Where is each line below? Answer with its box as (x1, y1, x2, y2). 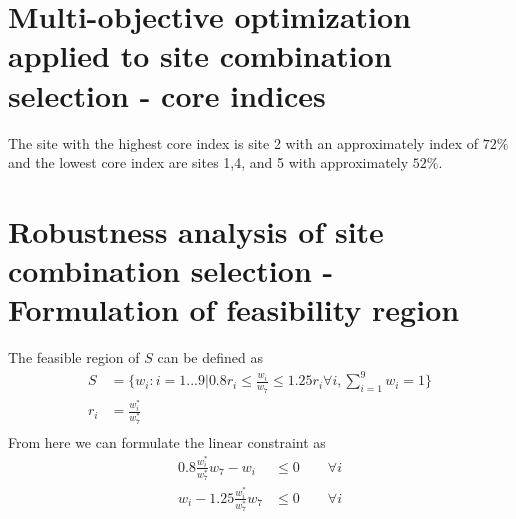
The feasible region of (8, 347, 140, 368)
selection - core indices (8, 74, 326, 115)
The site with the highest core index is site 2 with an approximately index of (8, 132, 479, 153)
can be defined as (157, 347, 263, 368)
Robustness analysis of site (8, 210, 384, 251)
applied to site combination (8, 35, 392, 76)
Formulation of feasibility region (8, 289, 460, 330)
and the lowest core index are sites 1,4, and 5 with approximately (8, 152, 409, 173)
